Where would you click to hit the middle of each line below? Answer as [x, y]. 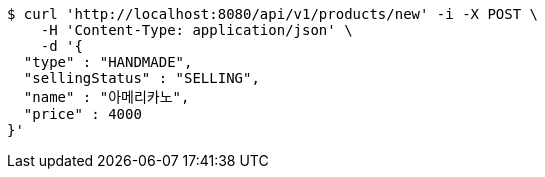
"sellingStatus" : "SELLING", [141, 78]
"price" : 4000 [82, 114]
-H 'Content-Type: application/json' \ [196, 30]
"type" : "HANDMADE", [108, 62]
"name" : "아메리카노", [106, 97]
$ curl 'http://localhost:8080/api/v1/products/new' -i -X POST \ [273, 14]
